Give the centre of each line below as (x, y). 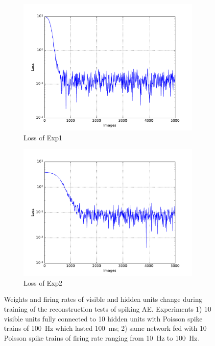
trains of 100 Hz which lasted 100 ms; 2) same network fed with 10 (105, 328)
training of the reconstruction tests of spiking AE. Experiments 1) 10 (107, 308)
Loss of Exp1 (43, 137)
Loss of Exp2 (43, 282)
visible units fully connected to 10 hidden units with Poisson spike (103, 318)
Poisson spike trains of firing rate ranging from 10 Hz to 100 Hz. (102, 337)
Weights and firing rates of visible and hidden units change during (103, 299)
